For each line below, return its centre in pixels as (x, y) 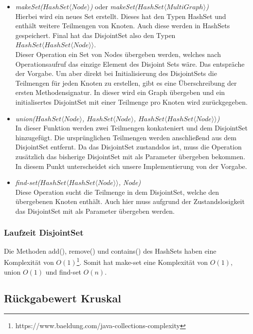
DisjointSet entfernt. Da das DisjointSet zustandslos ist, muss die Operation (128, 147)
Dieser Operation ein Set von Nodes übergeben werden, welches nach (118, 54)
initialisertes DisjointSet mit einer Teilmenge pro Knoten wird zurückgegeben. (131, 102)
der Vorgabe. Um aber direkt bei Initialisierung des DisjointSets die (116, 73)
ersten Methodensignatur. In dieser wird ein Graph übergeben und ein (120, 92)
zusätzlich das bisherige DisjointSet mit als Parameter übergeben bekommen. (130, 156)
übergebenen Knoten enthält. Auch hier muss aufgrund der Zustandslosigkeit (130, 201)
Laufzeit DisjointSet (44, 232)
